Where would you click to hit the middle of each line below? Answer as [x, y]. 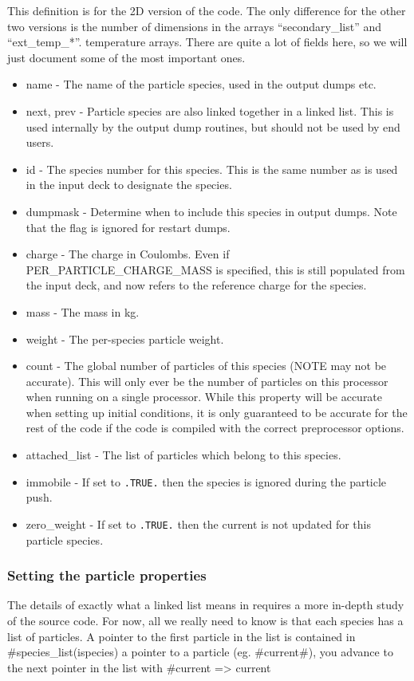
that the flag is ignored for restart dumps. [128, 227]
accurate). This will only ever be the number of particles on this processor [207, 381]
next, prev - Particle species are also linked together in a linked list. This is [210, 110]
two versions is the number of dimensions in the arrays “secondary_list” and [195, 26]
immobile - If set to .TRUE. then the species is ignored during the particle [206, 481]
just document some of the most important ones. [126, 57]
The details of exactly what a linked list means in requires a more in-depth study [206, 605]
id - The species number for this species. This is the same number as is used [212, 169]
